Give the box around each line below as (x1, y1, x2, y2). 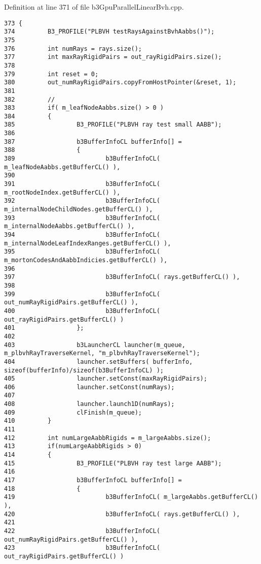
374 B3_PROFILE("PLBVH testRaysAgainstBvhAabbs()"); (4, 28, 215, 36)
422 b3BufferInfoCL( (4, 527, 160, 535)
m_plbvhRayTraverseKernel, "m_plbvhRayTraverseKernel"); (4, 350, 200, 357)
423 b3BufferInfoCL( (4, 544, 160, 552)
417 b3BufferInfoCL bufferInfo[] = (4, 477, 182, 484)
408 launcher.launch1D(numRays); (4, 400, 175, 408)
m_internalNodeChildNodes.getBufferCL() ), (4, 206, 153, 213)
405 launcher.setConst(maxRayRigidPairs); (4, 375, 207, 383)
